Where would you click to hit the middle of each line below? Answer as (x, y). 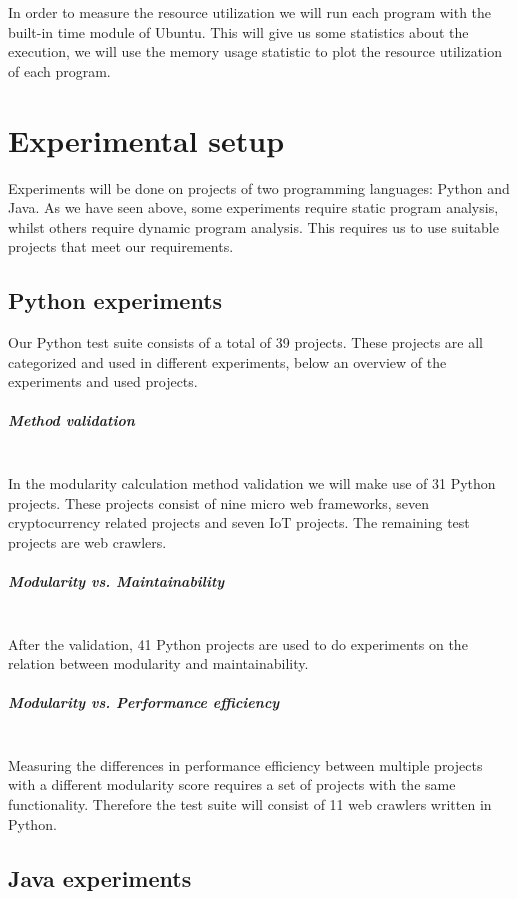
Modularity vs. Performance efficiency (144, 702)
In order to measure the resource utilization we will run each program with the (250, 12)
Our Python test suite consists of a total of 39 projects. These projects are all (245, 342)
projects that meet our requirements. (121, 246)
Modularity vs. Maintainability (116, 580)
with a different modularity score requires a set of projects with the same (232, 784)
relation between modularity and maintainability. (158, 663)
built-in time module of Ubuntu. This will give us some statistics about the (238, 31)
